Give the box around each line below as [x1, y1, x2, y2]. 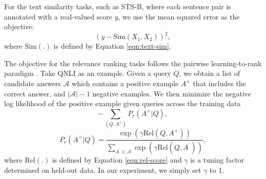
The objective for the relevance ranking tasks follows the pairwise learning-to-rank [4, 57, 262, 68]
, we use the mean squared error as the [118, 11, 240, 22]
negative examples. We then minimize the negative [92, 88, 251, 98]
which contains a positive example [72, 78, 179, 89]
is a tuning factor [190, 154, 245, 165]
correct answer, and [4, 88, 65, 98]
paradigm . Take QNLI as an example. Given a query [4, 68, 171, 78]
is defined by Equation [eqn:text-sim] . [53, 41, 171, 51]
